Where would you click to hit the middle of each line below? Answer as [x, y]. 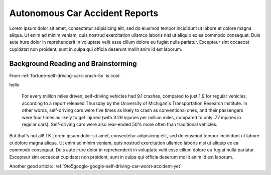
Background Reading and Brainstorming [73, 64]
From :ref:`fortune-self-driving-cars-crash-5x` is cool [64, 75]
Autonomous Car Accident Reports [84, 13]
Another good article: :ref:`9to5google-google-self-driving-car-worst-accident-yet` [95, 166]
